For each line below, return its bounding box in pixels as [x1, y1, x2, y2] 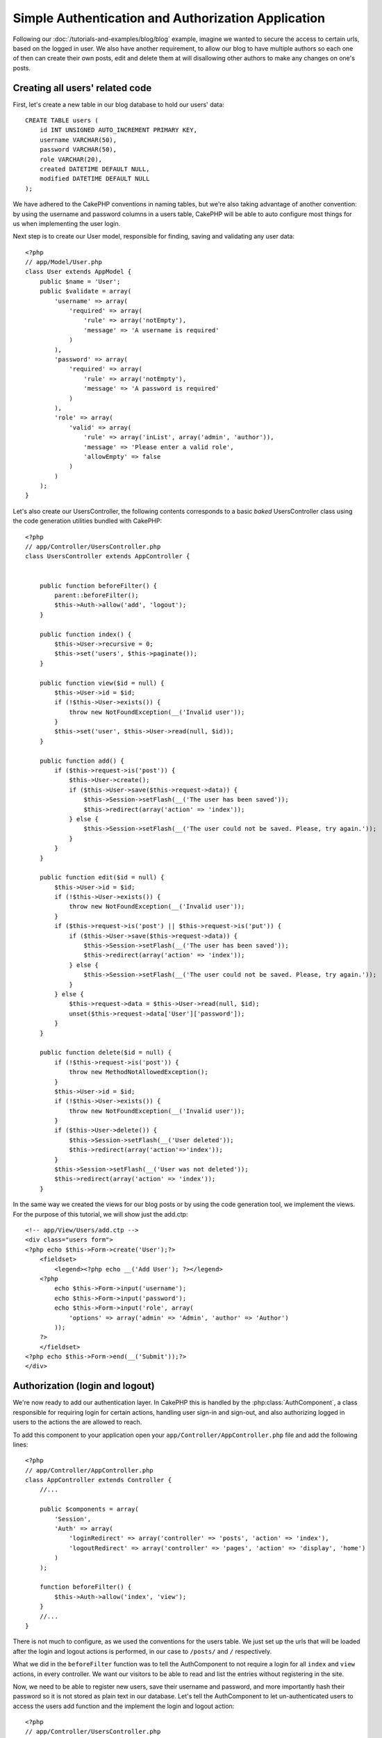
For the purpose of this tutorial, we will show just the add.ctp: [13, 1210, 188, 1218]
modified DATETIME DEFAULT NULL [39, 174, 150, 183]
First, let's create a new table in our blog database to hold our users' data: [13, 100, 225, 108]
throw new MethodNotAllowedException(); [69, 1068, 208, 1076]
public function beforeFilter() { [39, 581, 158, 590]
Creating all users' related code [13, 82, 152, 94]
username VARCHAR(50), [39, 136, 117, 144]
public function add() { [39, 756, 124, 765]
